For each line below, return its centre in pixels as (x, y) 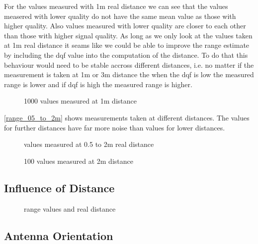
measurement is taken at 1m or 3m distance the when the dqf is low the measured (129, 74)
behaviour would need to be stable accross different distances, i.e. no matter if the (129, 64)
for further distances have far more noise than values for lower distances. (115, 127)
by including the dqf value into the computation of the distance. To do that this (126, 55)
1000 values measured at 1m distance (80, 101)
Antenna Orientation (59, 235)
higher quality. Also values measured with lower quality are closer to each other (125, 26)
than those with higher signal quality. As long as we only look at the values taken (128, 35)
